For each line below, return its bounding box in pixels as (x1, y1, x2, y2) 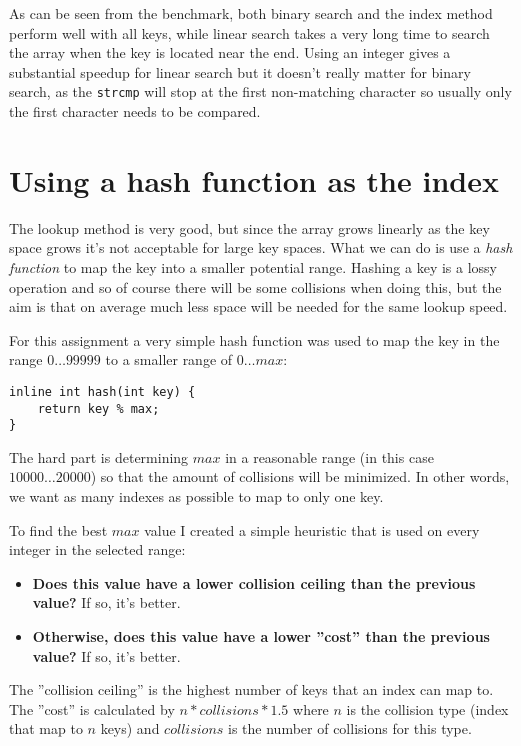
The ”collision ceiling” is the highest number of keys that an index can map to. (9, 679, 494, 700)
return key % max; (37, 401, 160, 416)
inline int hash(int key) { (9, 384, 196, 399)
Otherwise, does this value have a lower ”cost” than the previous (32, 626, 490, 647)
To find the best (9, 519, 108, 540)
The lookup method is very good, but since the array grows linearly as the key (9, 217, 490, 238)
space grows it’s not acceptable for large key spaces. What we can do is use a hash (9, 237, 513, 258)
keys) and (100, 718, 160, 739)
